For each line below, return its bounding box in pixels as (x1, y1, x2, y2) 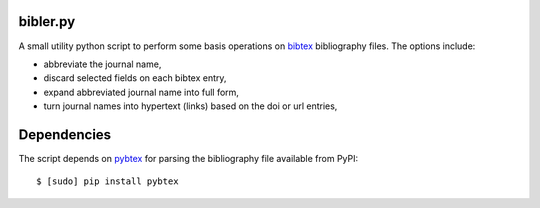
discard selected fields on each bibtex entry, (43, 72, 227, 84)
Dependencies (18, 126, 112, 143)
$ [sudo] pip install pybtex (36, 176, 179, 187)
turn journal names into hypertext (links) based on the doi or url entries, (43, 100, 338, 112)
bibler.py (18, 13, 76, 30)
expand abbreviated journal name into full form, (43, 86, 240, 98)
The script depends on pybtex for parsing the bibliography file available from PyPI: (18, 152, 359, 164)
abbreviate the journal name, (43, 58, 162, 70)
